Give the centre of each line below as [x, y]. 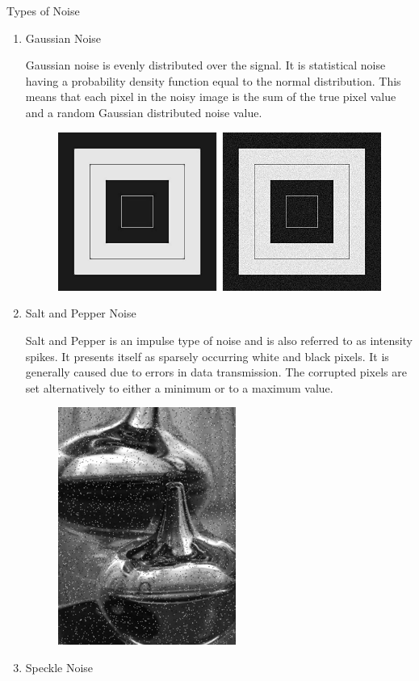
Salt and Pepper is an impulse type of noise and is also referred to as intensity [219, 340]
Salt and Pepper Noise [81, 313]
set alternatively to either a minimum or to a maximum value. [179, 387]
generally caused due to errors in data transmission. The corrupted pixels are [216, 372]
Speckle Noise [59, 667]
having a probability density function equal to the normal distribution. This [213, 80]
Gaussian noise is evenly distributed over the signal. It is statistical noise [205, 65]
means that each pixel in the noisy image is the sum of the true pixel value [211, 97]
